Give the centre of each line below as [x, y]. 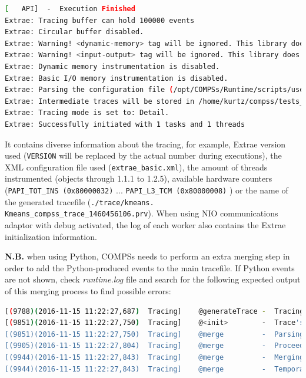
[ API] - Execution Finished [70, 9]
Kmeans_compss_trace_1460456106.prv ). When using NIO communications [142, 213]
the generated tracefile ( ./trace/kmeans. [79, 201]
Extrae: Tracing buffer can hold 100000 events [100, 20]
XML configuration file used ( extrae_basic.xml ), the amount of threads [136, 167]
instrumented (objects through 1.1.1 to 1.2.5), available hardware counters [139, 178]
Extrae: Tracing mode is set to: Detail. [87, 113]
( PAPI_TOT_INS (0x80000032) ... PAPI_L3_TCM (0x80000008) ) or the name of [147, 190]
